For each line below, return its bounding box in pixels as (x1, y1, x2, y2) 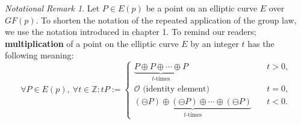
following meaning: (5, 49, 74, 61)
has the (247, 37, 275, 49)
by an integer (190, 37, 239, 49)
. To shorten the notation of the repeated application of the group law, (36, 13, 297, 26)
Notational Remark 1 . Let (5, 2, 100, 14)
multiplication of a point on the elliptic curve (5, 37, 179, 49)
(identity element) (143, 84, 209, 93)
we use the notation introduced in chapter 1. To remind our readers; (5, 25, 256, 38)
